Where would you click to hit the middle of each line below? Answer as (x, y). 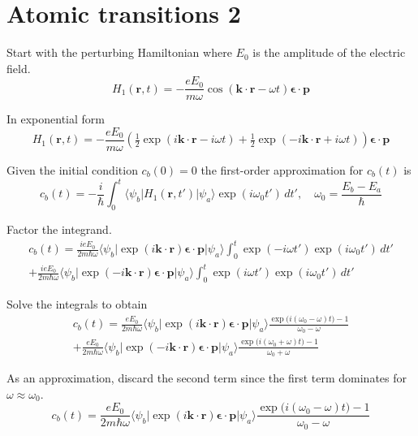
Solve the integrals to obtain (77, 304)
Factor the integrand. (59, 229)
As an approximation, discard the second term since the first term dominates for (207, 378)
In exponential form (56, 119)
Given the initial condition (72, 170)
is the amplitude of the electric (329, 52)
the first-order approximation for (282, 170)
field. (19, 68)
